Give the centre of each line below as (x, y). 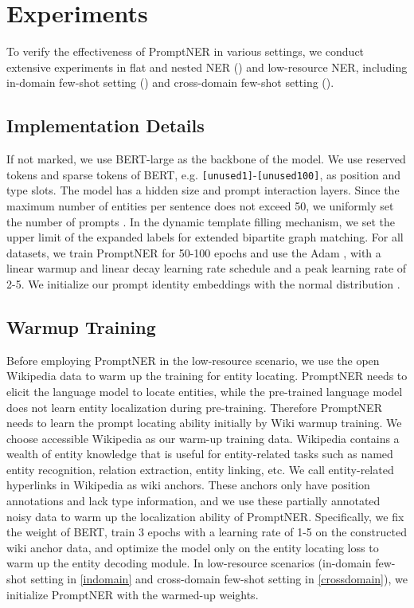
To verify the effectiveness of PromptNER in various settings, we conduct (186, 51)
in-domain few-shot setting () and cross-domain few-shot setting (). (170, 82)
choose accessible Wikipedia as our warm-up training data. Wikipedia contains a (203, 438)
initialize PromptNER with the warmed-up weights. (133, 594)
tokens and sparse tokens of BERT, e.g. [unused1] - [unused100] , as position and (204, 174)
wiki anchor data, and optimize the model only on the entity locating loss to (193, 547)
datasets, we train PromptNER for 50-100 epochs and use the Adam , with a (194, 252)
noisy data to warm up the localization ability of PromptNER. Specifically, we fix (205, 516)
